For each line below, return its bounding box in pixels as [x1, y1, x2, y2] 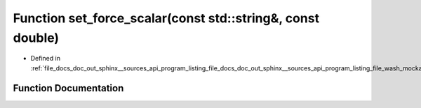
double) [13, 30, 60, 45]
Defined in [30, 54, 61, 63]
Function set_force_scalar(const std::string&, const [13, 10, 319, 26]
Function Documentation [13, 82, 124, 94]
